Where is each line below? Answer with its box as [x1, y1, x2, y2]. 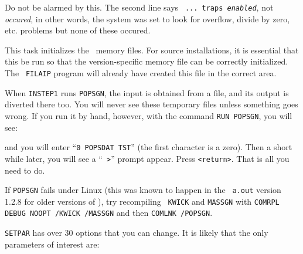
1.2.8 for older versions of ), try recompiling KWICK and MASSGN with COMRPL [5, 195, 280, 207]
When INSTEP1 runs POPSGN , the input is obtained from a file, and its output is [5, 86, 289, 99]
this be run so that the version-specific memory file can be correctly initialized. [5, 55, 288, 67]
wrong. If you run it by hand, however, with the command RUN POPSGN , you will [5, 109, 292, 121]
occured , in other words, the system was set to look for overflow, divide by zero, [5, 12, 290, 25]
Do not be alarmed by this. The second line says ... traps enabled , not [5, 1, 274, 13]
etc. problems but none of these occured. [5, 24, 151, 36]
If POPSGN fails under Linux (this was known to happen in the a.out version [5, 184, 281, 196]
